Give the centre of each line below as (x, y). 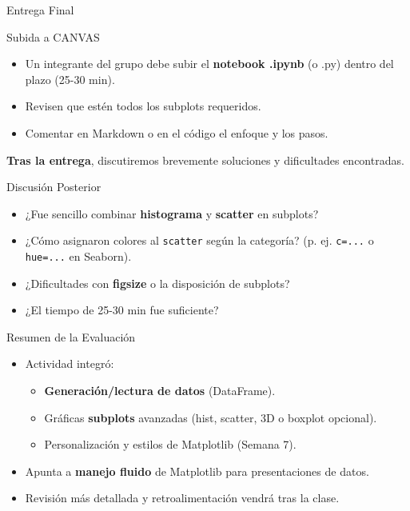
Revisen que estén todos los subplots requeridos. (143, 106)
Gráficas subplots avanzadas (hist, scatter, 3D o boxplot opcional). (211, 417)
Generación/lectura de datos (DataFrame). (160, 391)
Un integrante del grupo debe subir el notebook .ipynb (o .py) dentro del (209, 64)
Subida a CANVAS (53, 36)
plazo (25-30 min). (70, 79)
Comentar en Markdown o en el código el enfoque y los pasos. (177, 132)
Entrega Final (40, 10)
